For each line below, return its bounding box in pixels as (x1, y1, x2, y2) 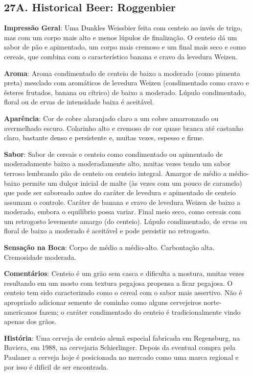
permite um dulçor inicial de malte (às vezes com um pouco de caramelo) (22, 177, 242, 188)
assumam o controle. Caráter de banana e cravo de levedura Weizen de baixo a (4, 197, 240, 207)
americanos (4, 306, 37, 317)
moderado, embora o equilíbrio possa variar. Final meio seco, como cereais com (4, 206, 241, 217)
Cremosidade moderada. (4, 251, 76, 262)
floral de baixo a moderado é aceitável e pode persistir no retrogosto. (4, 225, 210, 236)
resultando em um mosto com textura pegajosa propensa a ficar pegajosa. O (4, 277, 233, 288)
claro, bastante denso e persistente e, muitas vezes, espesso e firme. (4, 132, 205, 143)
